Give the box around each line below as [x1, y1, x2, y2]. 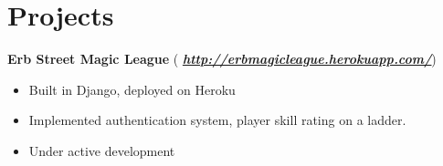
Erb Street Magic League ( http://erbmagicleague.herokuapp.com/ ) [7, 49, 437, 68]
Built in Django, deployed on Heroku [28, 79, 236, 99]
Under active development [28, 140, 175, 160]
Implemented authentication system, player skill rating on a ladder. [28, 110, 406, 130]
